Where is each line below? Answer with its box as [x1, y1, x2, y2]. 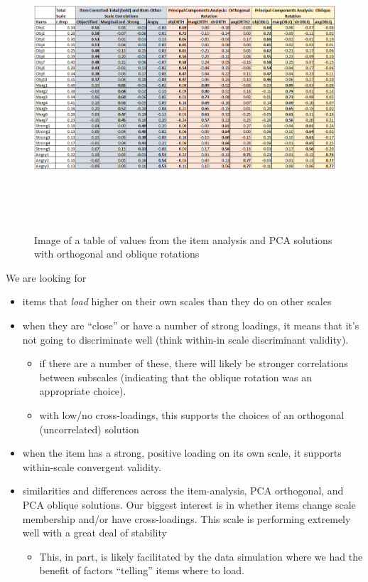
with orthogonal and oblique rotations [34, 246, 200, 261]
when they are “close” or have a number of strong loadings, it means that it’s [22, 317, 359, 332]
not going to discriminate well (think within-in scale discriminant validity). [22, 332, 349, 346]
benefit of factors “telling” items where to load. [39, 563, 244, 578]
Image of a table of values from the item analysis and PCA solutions [34, 232, 332, 247]
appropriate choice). [39, 383, 126, 398]
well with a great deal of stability [22, 525, 167, 540]
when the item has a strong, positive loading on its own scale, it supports [22, 445, 342, 460]
